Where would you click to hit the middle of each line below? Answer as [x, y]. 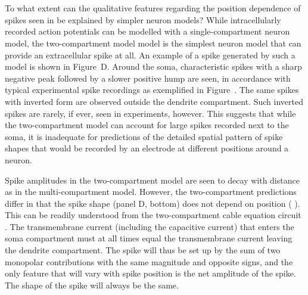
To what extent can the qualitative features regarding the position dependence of [153, 8]
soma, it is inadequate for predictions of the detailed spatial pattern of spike [144, 136]
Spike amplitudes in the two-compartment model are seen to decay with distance [152, 180]
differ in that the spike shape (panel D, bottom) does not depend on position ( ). [153, 203]
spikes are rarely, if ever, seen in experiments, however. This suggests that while [150, 113]
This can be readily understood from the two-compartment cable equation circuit [153, 215]
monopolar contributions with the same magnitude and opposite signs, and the [149, 261]
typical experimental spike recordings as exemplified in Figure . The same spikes [152, 90]
